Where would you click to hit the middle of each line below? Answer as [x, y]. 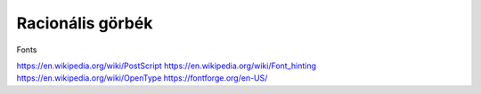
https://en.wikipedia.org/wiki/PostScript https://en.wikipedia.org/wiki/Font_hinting [166, 66]
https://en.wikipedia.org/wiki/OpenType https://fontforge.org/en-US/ [142, 78]
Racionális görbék [85, 23]
